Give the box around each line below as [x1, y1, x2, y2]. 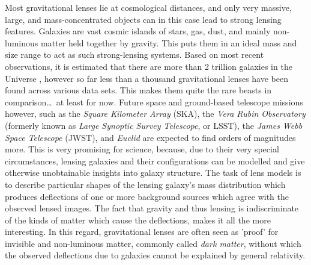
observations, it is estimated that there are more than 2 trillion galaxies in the [5, 60, 292, 72]
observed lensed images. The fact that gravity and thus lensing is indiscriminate [5, 202, 299, 214]
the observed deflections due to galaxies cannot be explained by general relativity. [5, 249, 306, 261]
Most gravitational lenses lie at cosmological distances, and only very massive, [5, 1, 292, 13]
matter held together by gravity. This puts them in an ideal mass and [40, 36, 297, 49]
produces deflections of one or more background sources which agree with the [5, 190, 289, 202]
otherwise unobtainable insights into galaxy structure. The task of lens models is [5, 166, 301, 179]
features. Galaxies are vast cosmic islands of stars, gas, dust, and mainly [5, 25, 271, 37]
